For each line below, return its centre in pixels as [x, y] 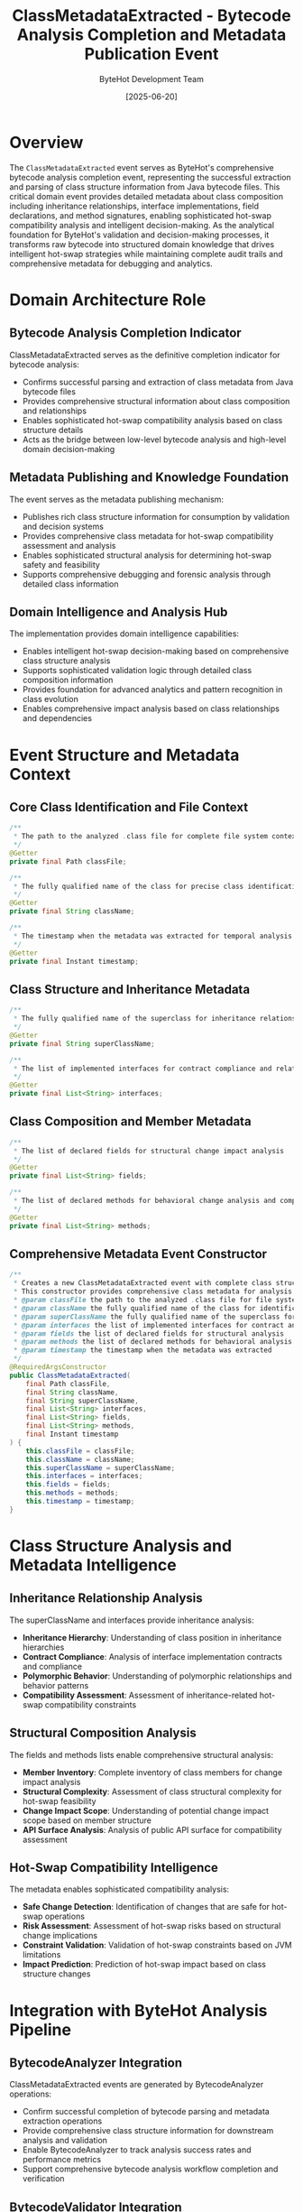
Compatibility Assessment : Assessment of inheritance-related [140, 1695]
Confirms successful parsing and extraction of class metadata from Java [158, 382]
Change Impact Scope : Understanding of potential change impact [145, 1810]
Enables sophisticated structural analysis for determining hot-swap [147, 555]
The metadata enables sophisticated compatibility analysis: [119, 1889]
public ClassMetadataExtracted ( [70, 1375]
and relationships [55, 411]
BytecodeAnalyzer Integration [96, 2063]
